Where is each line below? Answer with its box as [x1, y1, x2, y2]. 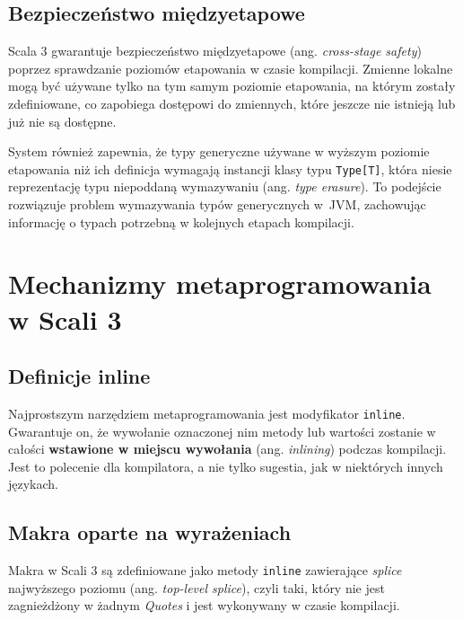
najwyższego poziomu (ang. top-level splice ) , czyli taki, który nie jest [8, 578, 385, 597]
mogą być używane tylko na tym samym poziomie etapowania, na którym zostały [8, 76, 456, 95]
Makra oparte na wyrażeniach [8, 518, 292, 546]
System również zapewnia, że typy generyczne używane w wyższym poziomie [8, 142, 430, 161]
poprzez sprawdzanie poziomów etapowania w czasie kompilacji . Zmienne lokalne [8, 58, 453, 77]
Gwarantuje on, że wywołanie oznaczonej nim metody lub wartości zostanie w [8, 421, 436, 440]
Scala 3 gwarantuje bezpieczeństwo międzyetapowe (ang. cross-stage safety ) [8, 41, 422, 60]
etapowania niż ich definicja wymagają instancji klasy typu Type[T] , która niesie [8, 159, 452, 178]
